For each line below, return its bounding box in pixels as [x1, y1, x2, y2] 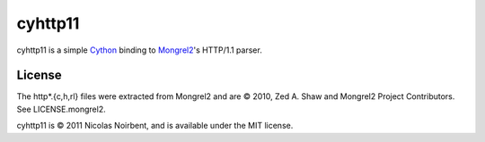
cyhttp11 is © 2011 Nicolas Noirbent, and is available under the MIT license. [16, 121, 294, 131]
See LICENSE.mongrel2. [16, 104, 107, 114]
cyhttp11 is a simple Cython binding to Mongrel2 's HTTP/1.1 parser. [16, 45, 262, 55]
